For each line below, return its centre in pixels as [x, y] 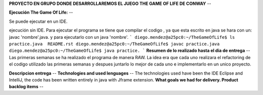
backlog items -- [26, 87]
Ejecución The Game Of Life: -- [41, 13]
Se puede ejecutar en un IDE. [38, 21]
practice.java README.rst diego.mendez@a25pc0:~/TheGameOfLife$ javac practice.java [114, 44]
